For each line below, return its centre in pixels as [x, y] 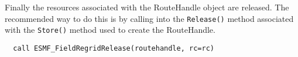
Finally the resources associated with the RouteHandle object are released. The [147, 7]
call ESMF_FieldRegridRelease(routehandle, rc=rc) [114, 48]
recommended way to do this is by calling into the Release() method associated [149, 18]
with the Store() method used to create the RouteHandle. [110, 30]
